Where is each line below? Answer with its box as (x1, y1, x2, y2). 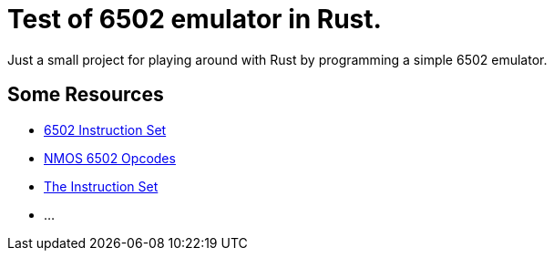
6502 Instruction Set (44, 121, 167, 138)
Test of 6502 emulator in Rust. (7, 4, 382, 35)
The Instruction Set (44, 178, 159, 194)
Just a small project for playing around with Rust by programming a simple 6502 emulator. (7, 51, 548, 67)
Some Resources (7, 83, 164, 107)
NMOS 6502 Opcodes (44, 150, 176, 166)
